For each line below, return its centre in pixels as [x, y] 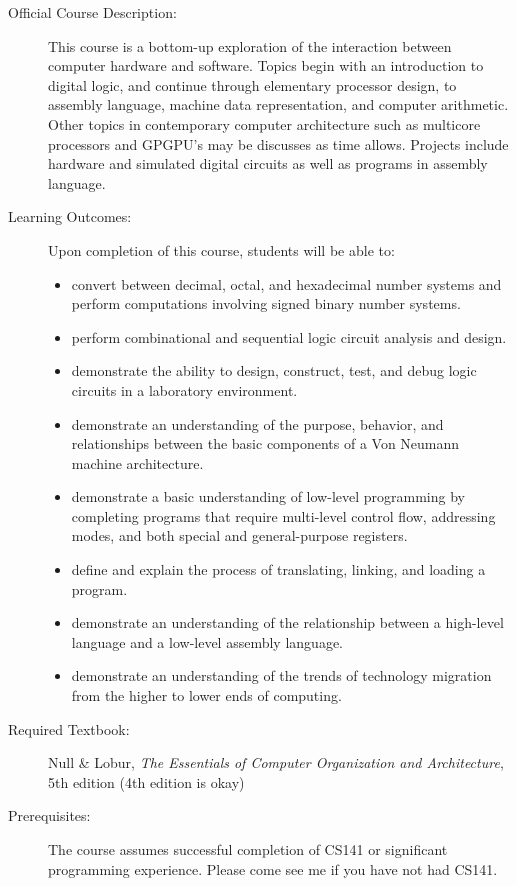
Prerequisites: [49, 815]
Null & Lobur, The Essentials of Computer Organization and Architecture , [276, 762]
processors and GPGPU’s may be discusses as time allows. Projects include [278, 143]
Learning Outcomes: [70, 216]
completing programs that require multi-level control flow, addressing [283, 515]
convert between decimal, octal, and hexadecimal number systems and [286, 283]
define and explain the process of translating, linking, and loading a [278, 569]
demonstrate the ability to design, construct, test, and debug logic [274, 370]
